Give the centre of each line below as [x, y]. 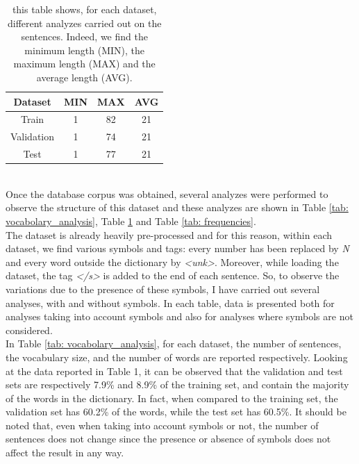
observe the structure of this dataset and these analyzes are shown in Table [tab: [177, 207]
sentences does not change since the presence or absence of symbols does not [168, 439]
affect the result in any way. [65, 453]
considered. [29, 330]
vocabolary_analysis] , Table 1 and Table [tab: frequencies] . [131, 221]
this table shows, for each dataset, [84, 9]
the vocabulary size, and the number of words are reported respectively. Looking [177, 357]
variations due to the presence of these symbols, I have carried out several [163, 289]
